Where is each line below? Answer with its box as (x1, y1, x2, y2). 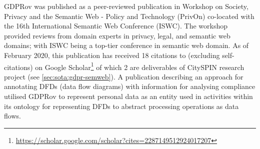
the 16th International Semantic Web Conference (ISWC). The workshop (4, 20, 228, 31)
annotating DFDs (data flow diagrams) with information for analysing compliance (4, 81, 255, 91)
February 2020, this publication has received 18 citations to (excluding (4, 49, 220, 60)
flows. (4, 110, 21, 121)
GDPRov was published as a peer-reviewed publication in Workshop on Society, (4, 1, 248, 11)
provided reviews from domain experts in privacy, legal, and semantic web (4, 30, 230, 40)
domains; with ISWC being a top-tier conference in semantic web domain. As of (4, 40, 249, 50)
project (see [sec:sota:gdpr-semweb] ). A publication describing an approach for (4, 71, 243, 81)
